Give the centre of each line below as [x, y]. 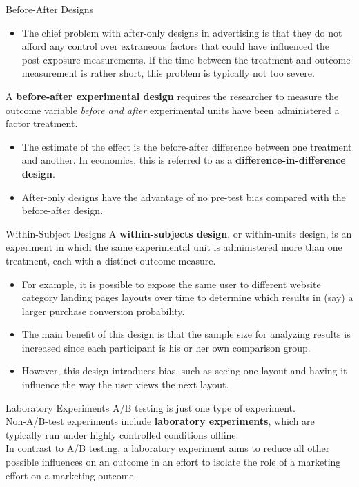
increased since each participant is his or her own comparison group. [166, 347]
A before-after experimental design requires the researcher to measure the [172, 96]
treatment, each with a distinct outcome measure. [111, 260]
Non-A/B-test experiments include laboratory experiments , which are [160, 421]
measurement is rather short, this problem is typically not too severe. [168, 73]
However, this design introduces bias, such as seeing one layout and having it [184, 371]
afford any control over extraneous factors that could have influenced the [176, 46]
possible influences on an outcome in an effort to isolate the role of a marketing [173, 462]
